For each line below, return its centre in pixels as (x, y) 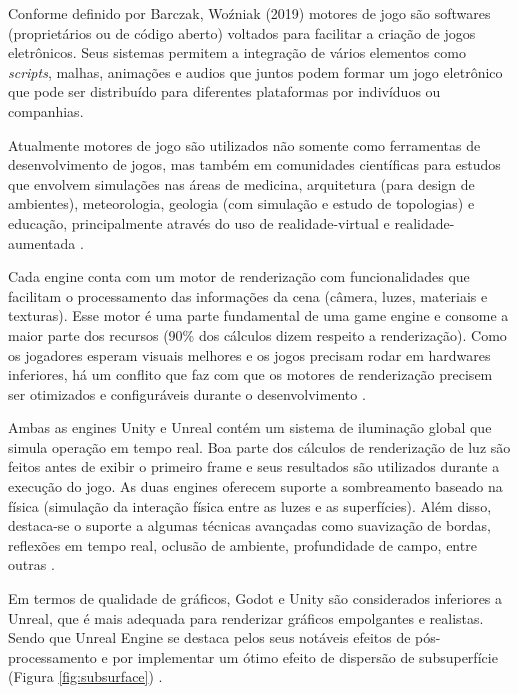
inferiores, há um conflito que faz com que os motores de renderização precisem (250, 374)
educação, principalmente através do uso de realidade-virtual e (199, 222)
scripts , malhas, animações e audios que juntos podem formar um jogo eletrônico (255, 71)
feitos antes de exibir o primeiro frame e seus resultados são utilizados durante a (254, 466)
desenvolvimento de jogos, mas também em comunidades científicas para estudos (254, 164)
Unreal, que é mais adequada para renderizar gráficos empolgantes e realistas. (246, 617)
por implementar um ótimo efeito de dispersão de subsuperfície (305, 656)
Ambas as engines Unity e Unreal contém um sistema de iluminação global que (250, 427)
